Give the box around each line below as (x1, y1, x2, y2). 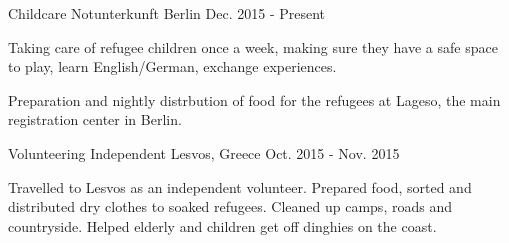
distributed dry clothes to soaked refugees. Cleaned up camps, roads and (8, 196, 452, 217)
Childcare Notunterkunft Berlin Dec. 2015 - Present (8, 3, 326, 23)
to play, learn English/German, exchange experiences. (8, 56, 337, 77)
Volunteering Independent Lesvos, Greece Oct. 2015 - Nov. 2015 (8, 142, 400, 163)
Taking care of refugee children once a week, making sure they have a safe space (8, 36, 498, 57)
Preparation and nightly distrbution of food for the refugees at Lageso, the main (8, 89, 501, 110)
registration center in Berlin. (8, 109, 182, 130)
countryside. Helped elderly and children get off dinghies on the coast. (8, 215, 437, 236)
